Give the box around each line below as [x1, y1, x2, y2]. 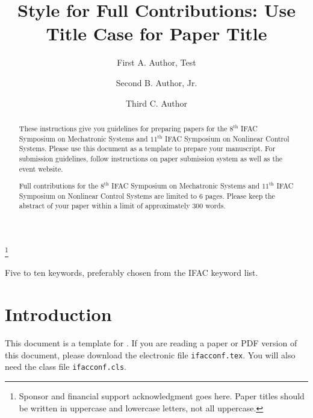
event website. [19, 163, 63, 173]
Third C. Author [126, 96, 187, 109]
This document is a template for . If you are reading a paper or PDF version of [5, 337, 297, 349]
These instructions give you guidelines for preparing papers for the [19, 123, 228, 133]
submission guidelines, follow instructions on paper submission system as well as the [19, 153, 283, 163]
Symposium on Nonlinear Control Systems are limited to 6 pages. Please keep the [19, 190, 275, 201]
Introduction [5, 302, 112, 326]
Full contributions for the [19, 181, 98, 191]
